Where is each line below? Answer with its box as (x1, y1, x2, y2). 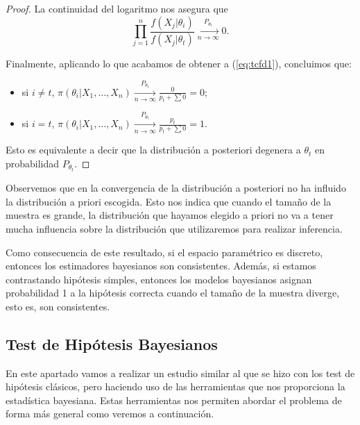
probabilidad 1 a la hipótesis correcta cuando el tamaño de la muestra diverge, (6, 285, 340, 300)
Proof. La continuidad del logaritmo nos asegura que (6, 1, 228, 15)
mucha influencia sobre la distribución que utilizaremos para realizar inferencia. (6, 221, 343, 235)
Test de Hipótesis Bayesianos (6, 333, 218, 354)
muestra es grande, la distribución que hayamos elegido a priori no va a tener (6, 208, 334, 222)
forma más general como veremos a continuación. (6, 406, 214, 421)
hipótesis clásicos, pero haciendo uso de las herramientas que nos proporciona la (6, 379, 345, 394)
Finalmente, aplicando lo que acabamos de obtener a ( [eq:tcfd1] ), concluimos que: (6, 56, 352, 71)
